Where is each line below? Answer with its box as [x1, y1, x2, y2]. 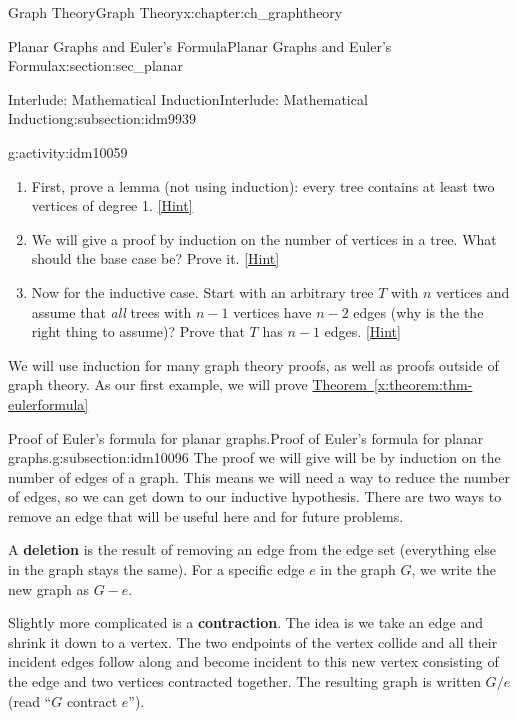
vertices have [233, 301, 312, 322]
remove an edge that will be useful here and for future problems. [8, 505, 404, 526]
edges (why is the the [353, 301, 484, 322]
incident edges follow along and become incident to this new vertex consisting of [8, 651, 499, 672]
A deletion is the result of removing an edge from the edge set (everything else [8, 539, 496, 560]
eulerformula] [8, 393, 89, 414]
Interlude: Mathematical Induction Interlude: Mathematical [8, 88, 368, 109]
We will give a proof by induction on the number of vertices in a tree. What [31, 228, 497, 249]
